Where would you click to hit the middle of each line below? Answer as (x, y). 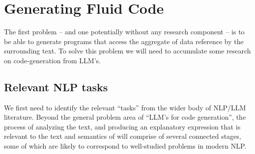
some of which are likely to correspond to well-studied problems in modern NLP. (125, 146)
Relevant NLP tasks (56, 87)
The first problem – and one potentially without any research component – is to (124, 32)
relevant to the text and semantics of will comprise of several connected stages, (123, 136)
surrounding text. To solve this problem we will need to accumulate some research (127, 51)
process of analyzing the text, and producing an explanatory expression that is (122, 126)
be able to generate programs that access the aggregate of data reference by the (124, 41)
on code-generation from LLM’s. (52, 60)
